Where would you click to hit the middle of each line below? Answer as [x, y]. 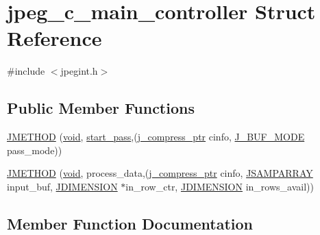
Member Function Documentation [130, 223]
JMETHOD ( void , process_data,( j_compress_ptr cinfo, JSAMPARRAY [160, 173]
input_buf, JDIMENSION [62, 186]
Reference [54, 38]
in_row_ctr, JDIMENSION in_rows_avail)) [220, 186]
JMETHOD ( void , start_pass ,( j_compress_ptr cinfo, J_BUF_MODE [156, 137]
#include [26, 71]
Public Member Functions [101, 108]
